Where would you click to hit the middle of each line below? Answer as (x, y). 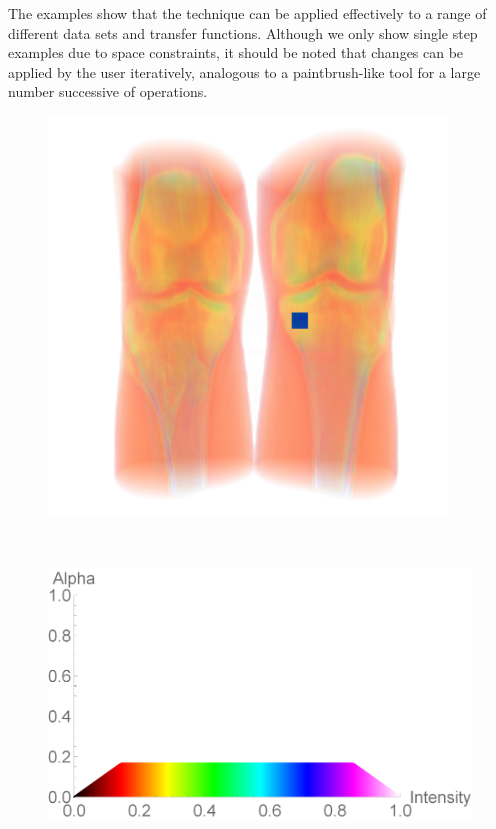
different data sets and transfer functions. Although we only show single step (243, 32)
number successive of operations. (108, 91)
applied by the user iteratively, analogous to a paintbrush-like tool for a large (244, 71)
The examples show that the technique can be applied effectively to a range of (247, 13)
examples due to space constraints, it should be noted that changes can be (236, 52)
